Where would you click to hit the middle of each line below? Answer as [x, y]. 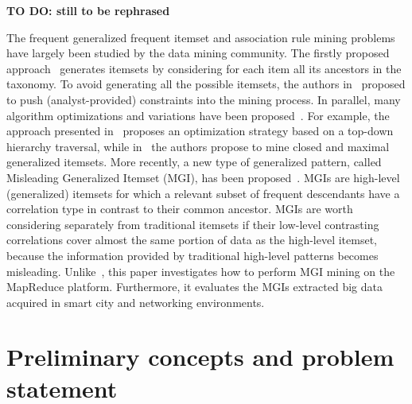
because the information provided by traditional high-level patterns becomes [192, 255]
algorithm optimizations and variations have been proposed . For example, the [198, 115]
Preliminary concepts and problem [200, 357]
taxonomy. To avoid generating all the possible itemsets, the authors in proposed [206, 84]
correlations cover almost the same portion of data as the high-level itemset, [192, 240]
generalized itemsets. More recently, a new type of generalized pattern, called [194, 162]
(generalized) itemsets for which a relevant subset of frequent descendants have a [203, 193]
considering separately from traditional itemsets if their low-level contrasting [193, 224]
